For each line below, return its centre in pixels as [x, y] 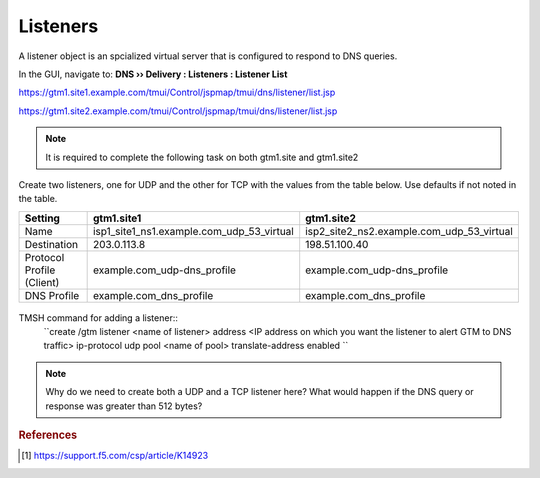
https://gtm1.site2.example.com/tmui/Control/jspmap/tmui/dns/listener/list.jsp [178, 111]
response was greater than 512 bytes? [124, 406]
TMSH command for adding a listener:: [98, 317]
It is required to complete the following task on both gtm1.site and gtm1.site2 [202, 157]
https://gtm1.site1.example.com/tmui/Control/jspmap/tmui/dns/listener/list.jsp [177, 92]
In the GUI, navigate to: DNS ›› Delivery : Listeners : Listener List [153, 74]
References [48, 435]
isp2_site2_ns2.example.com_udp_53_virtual [409, 231]
